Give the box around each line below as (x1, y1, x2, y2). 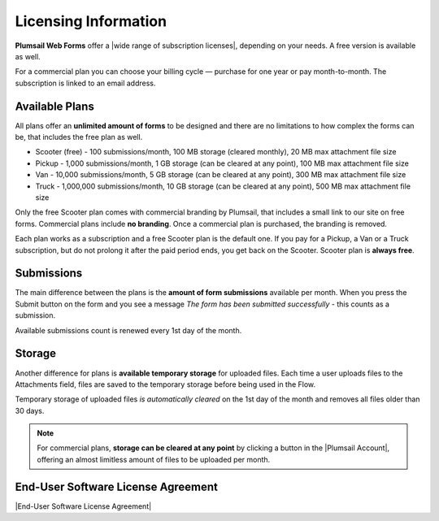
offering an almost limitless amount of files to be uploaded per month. (37, 454, 271, 464)
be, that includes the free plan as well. (15, 132, 143, 142)
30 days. (15, 406, 45, 415)
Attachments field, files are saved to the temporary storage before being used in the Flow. (15, 379, 316, 389)
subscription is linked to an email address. (15, 78, 156, 88)
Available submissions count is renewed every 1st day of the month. (15, 325, 242, 335)
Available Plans (15, 99, 95, 113)
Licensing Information (15, 12, 167, 30)
